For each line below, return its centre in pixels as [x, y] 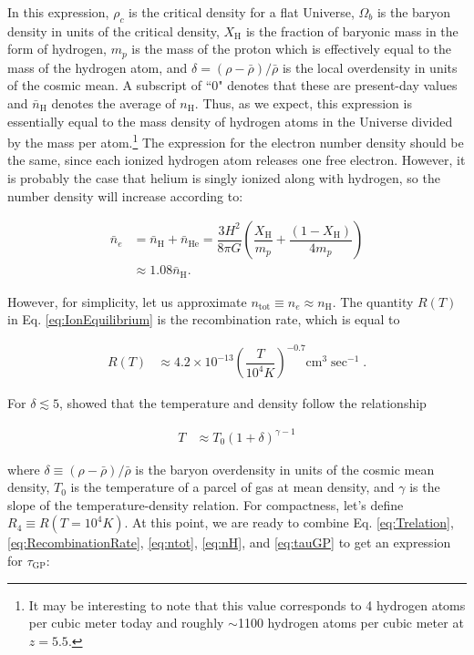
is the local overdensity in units [370, 67]
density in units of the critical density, [113, 31]
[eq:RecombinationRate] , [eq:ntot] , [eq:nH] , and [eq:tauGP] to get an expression [229, 542]
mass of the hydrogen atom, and [98, 67]
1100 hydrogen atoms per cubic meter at [350, 623]
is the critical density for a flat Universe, [242, 12]
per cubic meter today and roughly [126, 623]
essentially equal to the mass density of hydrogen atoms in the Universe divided [230, 121]
